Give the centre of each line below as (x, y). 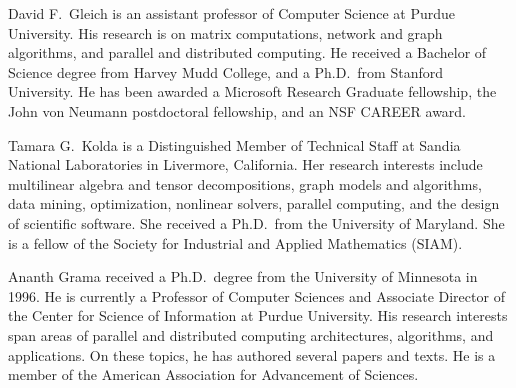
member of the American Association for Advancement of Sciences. (213, 374)
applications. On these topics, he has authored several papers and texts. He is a (252, 354)
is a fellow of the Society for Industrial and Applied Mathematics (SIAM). (235, 242)
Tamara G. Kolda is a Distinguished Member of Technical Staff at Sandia (234, 144)
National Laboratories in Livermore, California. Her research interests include (245, 164)
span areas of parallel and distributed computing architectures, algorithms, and (251, 334)
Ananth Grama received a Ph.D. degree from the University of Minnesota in (243, 276)
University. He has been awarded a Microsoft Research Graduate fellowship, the (252, 91)
